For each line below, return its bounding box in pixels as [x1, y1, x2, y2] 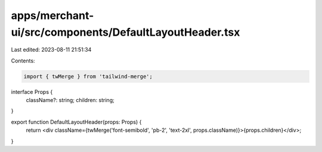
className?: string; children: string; [26, 97, 114, 104]
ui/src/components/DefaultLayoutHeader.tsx [11, 26, 240, 39]
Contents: [11, 57, 35, 64]
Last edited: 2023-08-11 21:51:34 [11, 46, 92, 53]
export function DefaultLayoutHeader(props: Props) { [11, 118, 142, 125]
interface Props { [11, 88, 53, 95]
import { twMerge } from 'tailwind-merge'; [23, 73, 153, 80]
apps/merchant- [11, 9, 94, 22]
